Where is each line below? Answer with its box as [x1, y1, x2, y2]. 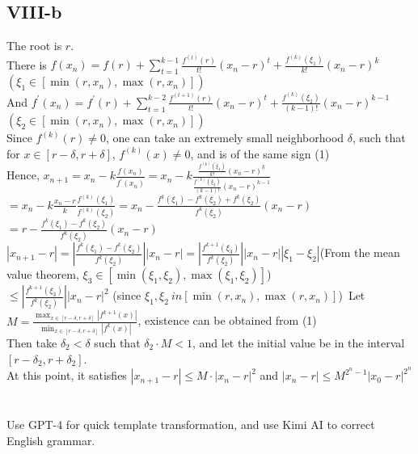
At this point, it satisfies [6, 367, 127, 384]
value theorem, [6, 266, 79, 283]
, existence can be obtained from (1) [137, 312, 317, 329]
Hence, [6, 166, 40, 183]
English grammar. [6, 432, 95, 449]
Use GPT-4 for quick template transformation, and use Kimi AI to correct [6, 416, 375, 433]
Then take [6, 334, 57, 351]
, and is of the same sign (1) [190, 145, 330, 162]
